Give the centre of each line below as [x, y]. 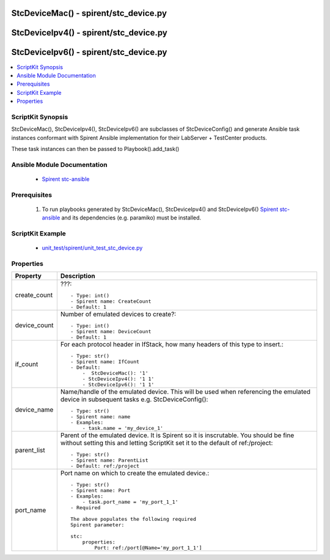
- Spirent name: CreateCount [111, 302]
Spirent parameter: [97, 525]
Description [78, 276]
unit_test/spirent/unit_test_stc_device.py [92, 248]
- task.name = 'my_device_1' [123, 428]
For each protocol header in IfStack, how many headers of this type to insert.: [172, 344]
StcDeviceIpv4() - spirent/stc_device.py [89, 33]
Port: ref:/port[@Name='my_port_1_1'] [148, 548]
